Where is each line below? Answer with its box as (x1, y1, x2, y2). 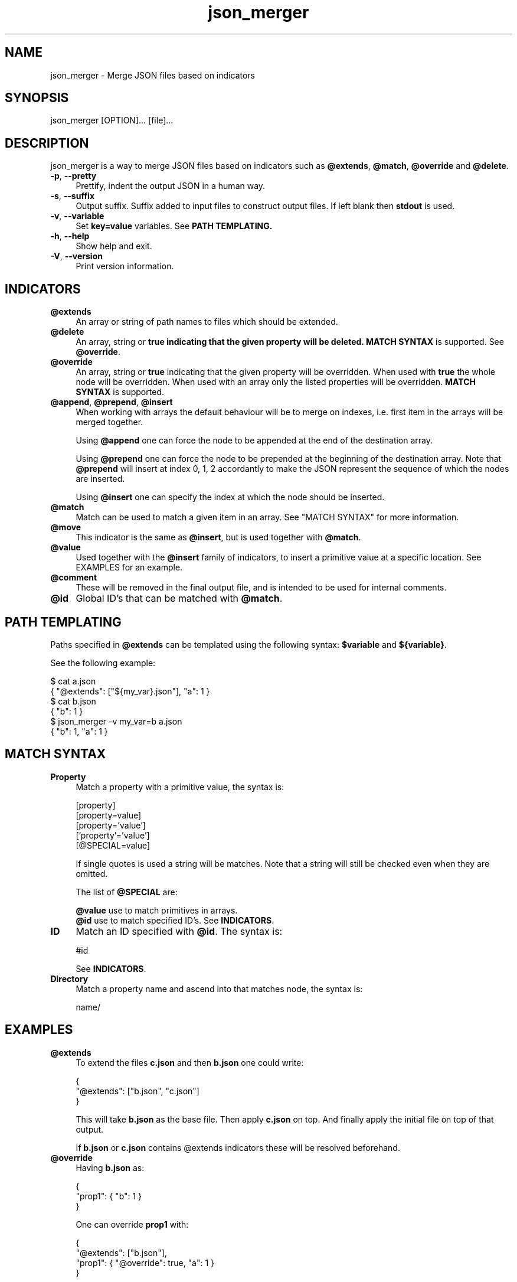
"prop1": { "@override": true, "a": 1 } (76, 1257, 215, 1268)
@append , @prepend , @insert (50, 397, 173, 407)
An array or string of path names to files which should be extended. (76, 317, 338, 327)
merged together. (76, 417, 143, 428)
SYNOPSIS (5, 90, 69, 106)
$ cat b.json (50, 696, 96, 706)
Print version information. (76, 261, 174, 272)
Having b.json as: (76, 1162, 145, 1173)
